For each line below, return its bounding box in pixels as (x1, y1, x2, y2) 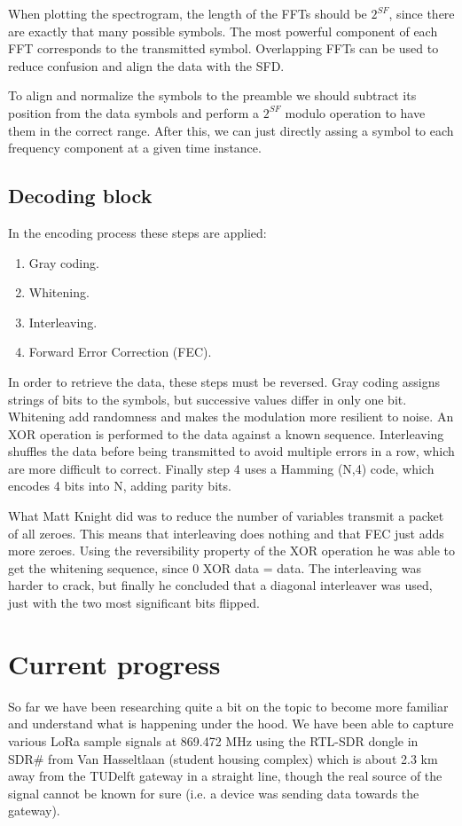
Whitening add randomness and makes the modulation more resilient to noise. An (8, 407, 454, 426)
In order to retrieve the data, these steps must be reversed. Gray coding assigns (8, 372, 441, 390)
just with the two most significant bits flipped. (8, 594, 260, 612)
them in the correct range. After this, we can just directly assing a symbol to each (8, 121, 454, 139)
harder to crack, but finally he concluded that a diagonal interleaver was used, (8, 576, 433, 594)
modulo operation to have (285, 103, 426, 122)
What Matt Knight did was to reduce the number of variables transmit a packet (8, 507, 444, 525)
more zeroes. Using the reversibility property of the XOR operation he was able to (8, 541, 455, 560)
